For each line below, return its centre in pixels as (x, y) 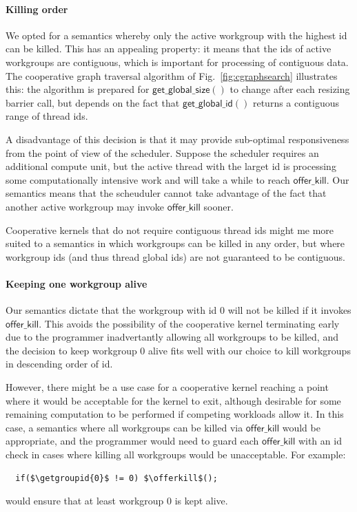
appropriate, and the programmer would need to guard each (132, 441)
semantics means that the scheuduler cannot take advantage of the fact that (166, 193)
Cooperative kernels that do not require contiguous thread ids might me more (170, 230)
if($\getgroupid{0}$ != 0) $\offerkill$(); (116, 478)
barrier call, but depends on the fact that (93, 102)
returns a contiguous (296, 102)
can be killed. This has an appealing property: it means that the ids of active (169, 49)
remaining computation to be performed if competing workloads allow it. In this (175, 414)
